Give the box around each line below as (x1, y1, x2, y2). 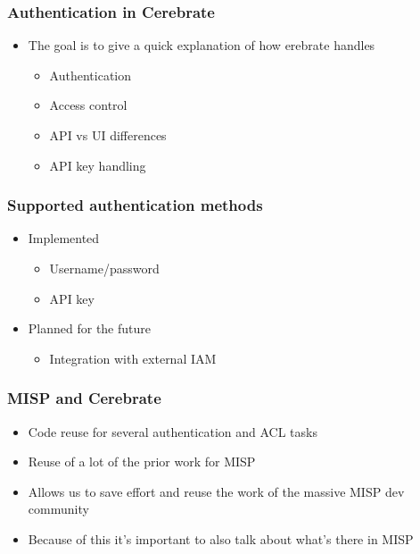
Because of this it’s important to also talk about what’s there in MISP (28, 529, 414, 548)
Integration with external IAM (49, 348, 217, 367)
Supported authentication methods (7, 194, 263, 216)
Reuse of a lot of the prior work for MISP (28, 452, 256, 471)
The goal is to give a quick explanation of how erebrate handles (28, 36, 375, 55)
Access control (49, 96, 128, 114)
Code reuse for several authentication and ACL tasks (28, 422, 317, 441)
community (28, 499, 89, 518)
